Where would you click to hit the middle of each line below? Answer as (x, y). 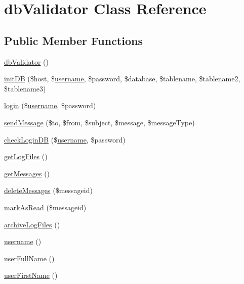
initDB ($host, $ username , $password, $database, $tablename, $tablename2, (122, 79)
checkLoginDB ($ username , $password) (65, 139)
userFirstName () (31, 275)
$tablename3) (25, 88)
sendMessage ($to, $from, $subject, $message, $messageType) (99, 122)
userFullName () (29, 258)
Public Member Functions (73, 40)
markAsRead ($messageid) (45, 207)
